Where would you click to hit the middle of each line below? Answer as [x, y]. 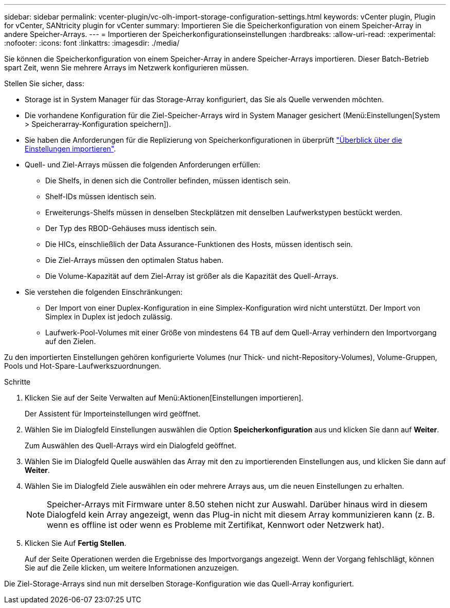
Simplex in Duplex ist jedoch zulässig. [109, 317]
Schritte [17, 382]
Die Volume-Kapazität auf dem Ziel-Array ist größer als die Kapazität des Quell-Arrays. [192, 276]
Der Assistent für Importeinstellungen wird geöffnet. [113, 414]
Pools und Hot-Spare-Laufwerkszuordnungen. [83, 366]
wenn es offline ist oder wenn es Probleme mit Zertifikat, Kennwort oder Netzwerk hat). [215, 525]
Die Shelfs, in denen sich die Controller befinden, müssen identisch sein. [168, 180]
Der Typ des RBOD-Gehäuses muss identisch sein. [131, 228]
